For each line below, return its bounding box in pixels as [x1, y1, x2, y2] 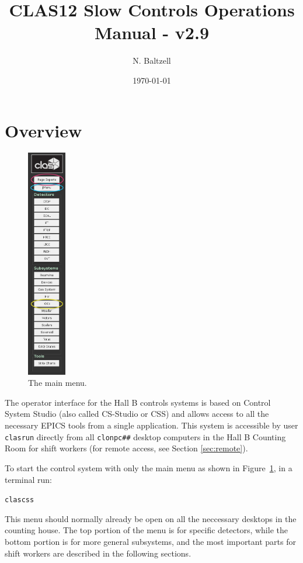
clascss [5, 496, 34, 505]
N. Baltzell [133, 54, 171, 67]
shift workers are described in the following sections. [5, 547, 191, 559]
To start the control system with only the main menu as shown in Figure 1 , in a [5, 461, 292, 474]
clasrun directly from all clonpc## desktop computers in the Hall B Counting [5, 430, 286, 443]
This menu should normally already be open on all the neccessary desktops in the [5, 512, 297, 524]
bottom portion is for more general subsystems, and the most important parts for [5, 535, 296, 547]
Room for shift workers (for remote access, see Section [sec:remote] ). [5, 442, 248, 454]
